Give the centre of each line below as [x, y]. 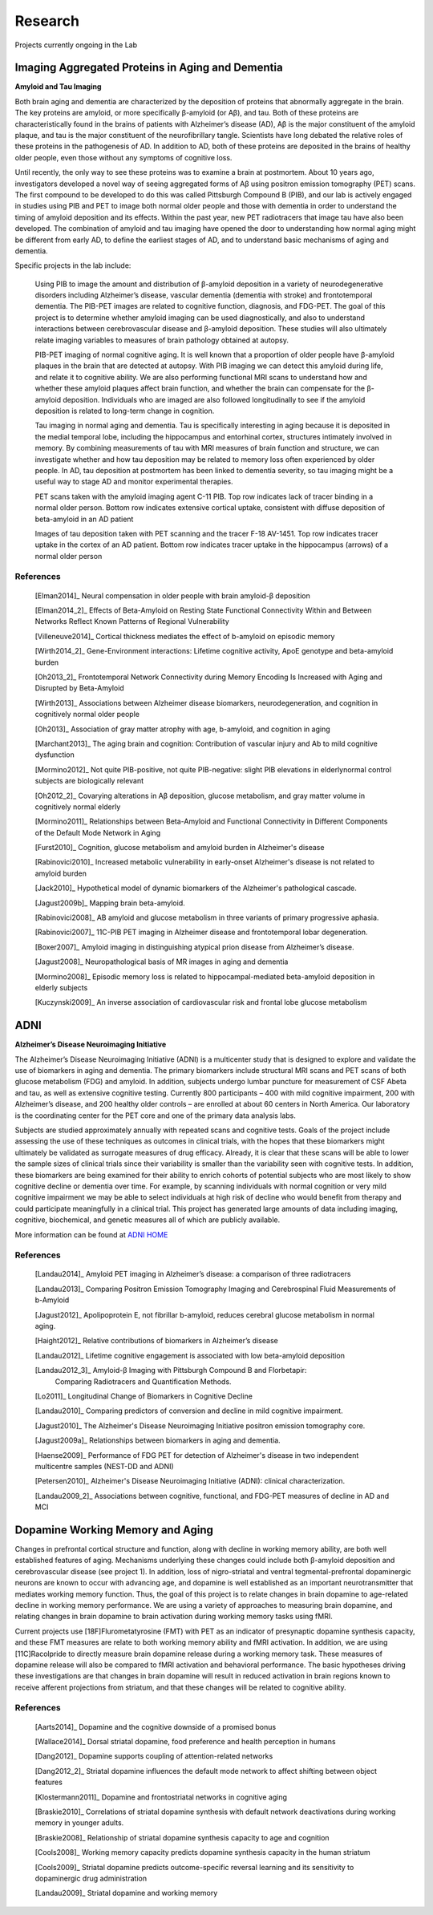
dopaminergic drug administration [91, 1878]
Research [47, 21]
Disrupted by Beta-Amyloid [79, 688]
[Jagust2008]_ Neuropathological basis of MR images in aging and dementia [162, 962]
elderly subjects [61, 987]
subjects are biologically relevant [89, 781]
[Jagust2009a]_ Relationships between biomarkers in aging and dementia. [158, 1440]
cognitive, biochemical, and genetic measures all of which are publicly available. [148, 1220]
